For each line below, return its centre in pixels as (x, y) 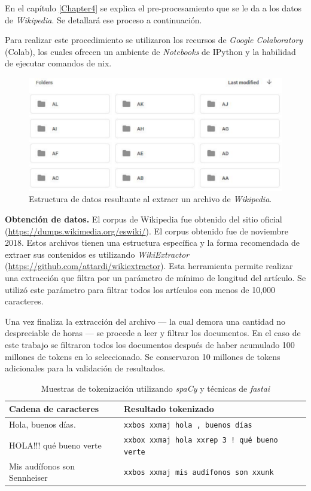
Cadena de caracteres (54, 409)
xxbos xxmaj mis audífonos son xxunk (199, 473)
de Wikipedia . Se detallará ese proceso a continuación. (103, 19)
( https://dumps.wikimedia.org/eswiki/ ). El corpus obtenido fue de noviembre (147, 231)
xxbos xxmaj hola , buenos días (188, 426)
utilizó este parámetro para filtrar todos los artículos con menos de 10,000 (140, 289)
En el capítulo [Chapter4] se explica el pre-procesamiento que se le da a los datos (153, 8)
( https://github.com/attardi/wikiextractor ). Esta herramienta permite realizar (149, 266)
